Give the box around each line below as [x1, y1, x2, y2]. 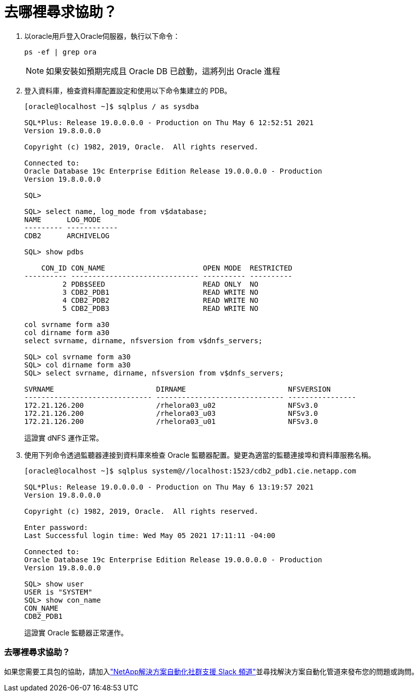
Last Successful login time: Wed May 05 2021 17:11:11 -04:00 [24, 531, 276, 540]
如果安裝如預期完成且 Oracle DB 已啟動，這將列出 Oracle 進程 [46, 66, 280, 76]
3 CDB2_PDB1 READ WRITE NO [62, 288, 258, 296]
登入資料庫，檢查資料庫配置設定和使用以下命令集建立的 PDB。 [24, 86, 232, 95]
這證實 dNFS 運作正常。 [24, 433, 103, 442]
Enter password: [24, 523, 88, 531]
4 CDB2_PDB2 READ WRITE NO [62, 296, 258, 304]
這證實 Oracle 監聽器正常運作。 [24, 628, 128, 637]
